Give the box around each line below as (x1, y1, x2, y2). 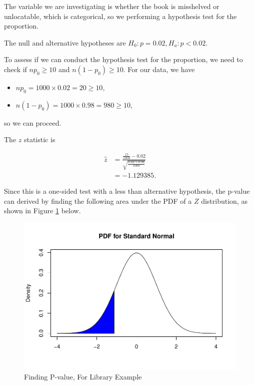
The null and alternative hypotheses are (4, 37, 126, 48)
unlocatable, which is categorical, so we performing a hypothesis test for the (4, 11, 237, 21)
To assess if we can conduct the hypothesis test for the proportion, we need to (4, 54, 243, 65)
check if (4, 64, 27, 74)
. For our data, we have (123, 64, 195, 74)
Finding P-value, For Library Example (24, 371, 142, 382)
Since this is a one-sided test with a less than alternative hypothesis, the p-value (4, 186, 250, 196)
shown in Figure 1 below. (4, 205, 81, 216)
